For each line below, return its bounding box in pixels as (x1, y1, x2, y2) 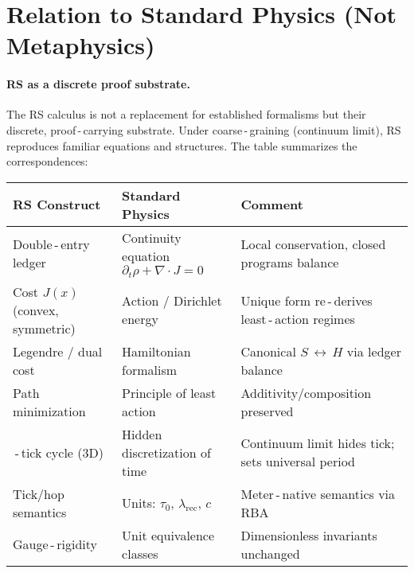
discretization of (122, 442, 211, 462)
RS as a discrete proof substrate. (6, 76, 190, 92)
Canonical (240, 341, 296, 361)
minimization (13, 401, 86, 420)
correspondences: (6, 153, 88, 170)
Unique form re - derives (240, 291, 373, 310)
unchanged (240, 544, 300, 563)
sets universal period (240, 452, 355, 471)
